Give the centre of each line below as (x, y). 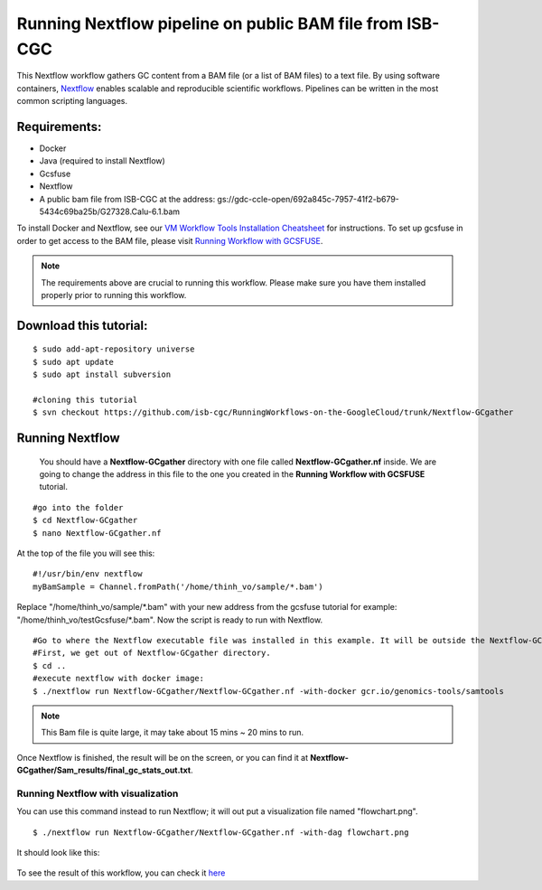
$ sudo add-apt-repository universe (114, 349)
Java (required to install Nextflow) (103, 161)
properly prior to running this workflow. (114, 295)
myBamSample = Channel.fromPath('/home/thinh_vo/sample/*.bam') (178, 586)
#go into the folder (78, 507)
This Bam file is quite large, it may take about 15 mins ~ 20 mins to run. (173, 733)
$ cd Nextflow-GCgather (85, 520)
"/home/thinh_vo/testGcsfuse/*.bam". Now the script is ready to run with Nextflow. (170, 620)
